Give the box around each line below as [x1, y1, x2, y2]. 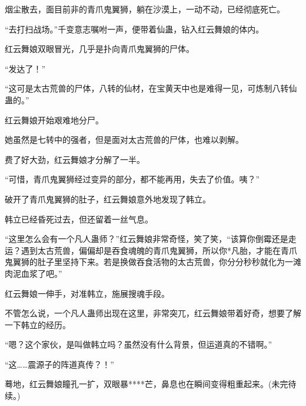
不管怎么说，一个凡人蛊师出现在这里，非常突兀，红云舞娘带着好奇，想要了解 [5, 307, 301, 319]
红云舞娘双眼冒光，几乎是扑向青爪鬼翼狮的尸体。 [5, 42, 194, 55]
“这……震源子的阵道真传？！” [5, 358, 114, 370]
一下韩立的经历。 [5, 318, 71, 330]
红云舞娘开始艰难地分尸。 [5, 113, 104, 126]
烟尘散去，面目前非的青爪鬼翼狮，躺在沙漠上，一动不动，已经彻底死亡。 [5, 3, 285, 15]
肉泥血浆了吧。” [5, 267, 62, 279]
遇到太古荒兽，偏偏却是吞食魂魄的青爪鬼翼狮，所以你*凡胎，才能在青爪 [21, 244, 297, 256]
